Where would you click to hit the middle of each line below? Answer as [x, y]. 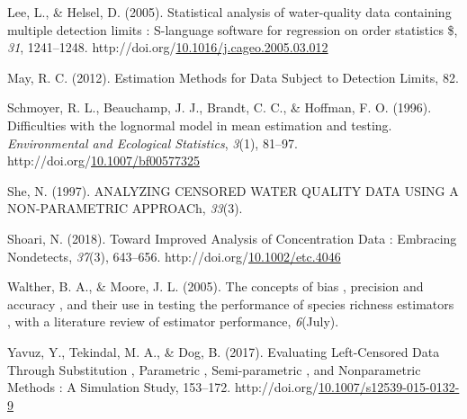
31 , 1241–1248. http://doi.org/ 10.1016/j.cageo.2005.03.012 [168, 47]
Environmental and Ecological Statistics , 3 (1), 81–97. [153, 143]
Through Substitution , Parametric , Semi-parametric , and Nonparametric [214, 369]
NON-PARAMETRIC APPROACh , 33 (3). [125, 208]
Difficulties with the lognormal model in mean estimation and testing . [200, 125]
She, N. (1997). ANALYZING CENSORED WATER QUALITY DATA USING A [233, 190]
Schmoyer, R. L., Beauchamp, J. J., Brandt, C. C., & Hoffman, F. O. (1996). [220, 107]
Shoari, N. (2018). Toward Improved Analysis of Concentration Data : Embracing [232, 238]
